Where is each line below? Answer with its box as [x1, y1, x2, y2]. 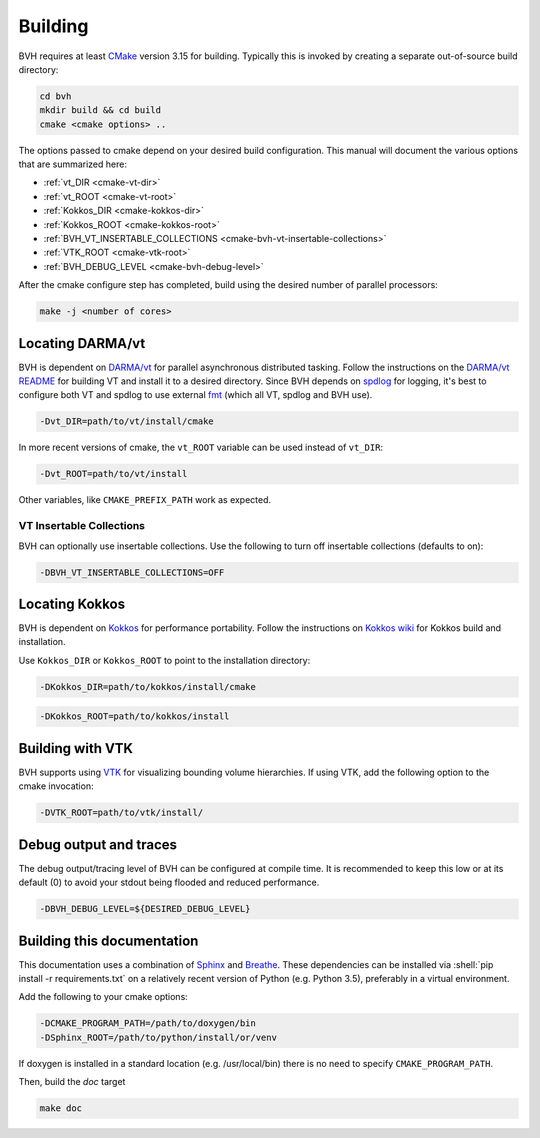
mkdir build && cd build [39, 105, 162, 116]
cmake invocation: [18, 780, 94, 792]
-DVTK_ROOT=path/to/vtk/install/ [39, 807, 204, 819]
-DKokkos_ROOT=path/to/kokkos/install [39, 711, 230, 722]
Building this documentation [18, 932, 199, 949]
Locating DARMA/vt [18, 335, 146, 352]
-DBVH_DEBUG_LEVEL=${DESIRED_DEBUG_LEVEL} [39, 903, 251, 915]
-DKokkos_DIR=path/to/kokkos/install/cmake [39, 681, 257, 692]
